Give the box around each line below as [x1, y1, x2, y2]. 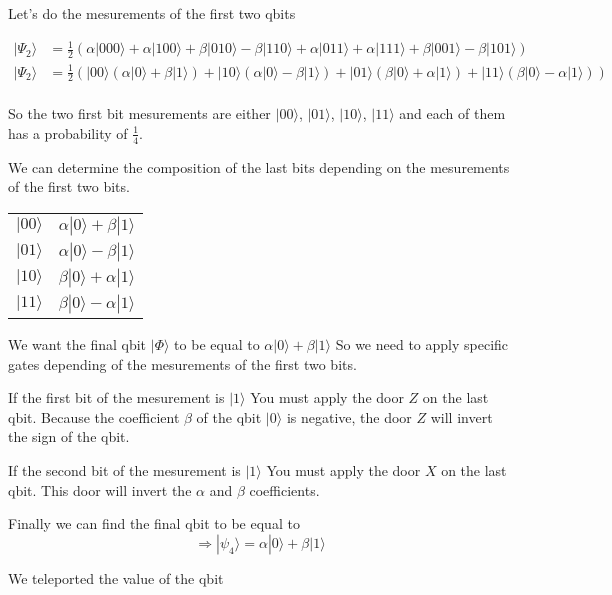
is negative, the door [286, 406, 412, 427]
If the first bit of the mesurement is [8, 387, 225, 408]
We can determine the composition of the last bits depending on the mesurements [8, 156, 510, 177]
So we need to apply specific [335, 333, 509, 354]
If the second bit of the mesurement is [8, 459, 241, 480]
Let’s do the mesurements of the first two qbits [8, 3, 296, 23]
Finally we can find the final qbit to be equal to [8, 513, 300, 534]
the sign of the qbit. [8, 426, 130, 447]
